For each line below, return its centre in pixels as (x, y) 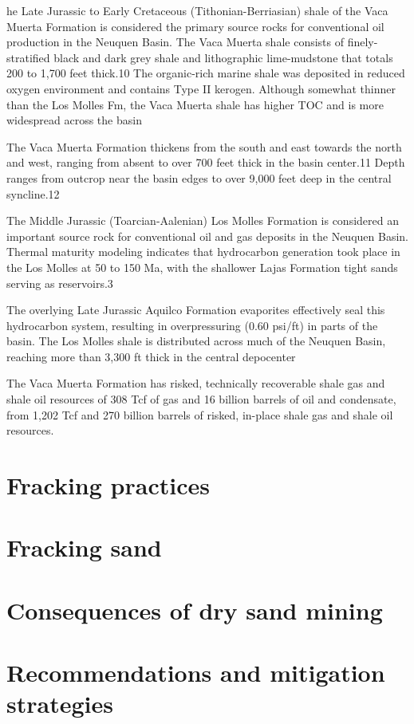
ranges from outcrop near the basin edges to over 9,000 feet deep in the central (199, 177)
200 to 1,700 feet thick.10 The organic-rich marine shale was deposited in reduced (206, 73)
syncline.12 (33, 193)
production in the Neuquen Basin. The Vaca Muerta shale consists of (175, 42)
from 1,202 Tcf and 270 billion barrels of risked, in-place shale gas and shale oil (200, 414)
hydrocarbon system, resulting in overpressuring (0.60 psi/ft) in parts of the (192, 325)
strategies (60, 704)
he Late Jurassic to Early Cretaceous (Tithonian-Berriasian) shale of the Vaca (197, 10)
